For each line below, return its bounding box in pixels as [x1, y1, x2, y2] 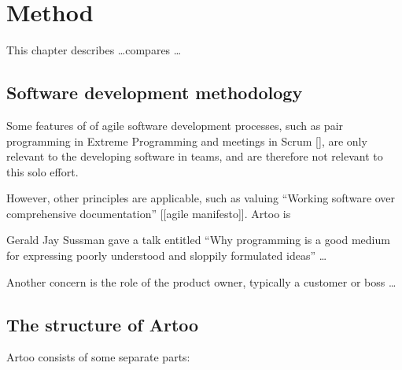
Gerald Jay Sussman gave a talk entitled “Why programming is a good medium [6, 231, 390, 248]
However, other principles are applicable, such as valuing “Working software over [6, 190, 396, 206]
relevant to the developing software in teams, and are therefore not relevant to [6, 148, 383, 165]
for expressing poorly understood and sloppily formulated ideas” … [6, 247, 327, 264]
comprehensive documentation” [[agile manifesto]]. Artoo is [6, 205, 291, 221]
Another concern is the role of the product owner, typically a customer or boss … [6, 273, 396, 290]
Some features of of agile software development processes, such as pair [6, 117, 344, 133]
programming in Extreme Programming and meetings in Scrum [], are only [6, 132, 367, 149]
